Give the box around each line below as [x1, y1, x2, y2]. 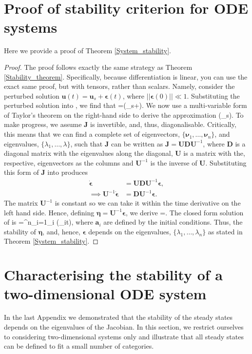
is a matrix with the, [183, 148, 245, 158]
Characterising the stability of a [4, 265, 223, 285]
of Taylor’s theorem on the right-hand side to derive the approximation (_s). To [4, 109, 244, 120]
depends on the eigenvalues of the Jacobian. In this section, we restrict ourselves [4, 321, 244, 332]
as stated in [208, 226, 243, 236]
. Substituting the [187, 90, 240, 101]
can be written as [111, 138, 163, 148]
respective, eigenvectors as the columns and [4, 157, 134, 167]
